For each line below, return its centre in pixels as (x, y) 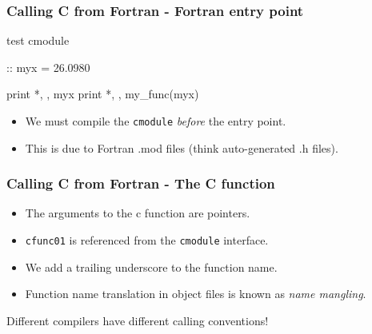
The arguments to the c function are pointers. (138, 213)
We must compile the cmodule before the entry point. (156, 121)
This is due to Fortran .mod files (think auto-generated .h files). (182, 147)
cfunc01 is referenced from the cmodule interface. (147, 240)
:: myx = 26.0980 (48, 67)
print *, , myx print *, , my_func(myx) (103, 94)
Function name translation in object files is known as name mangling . (196, 294)
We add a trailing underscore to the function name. (151, 266)
